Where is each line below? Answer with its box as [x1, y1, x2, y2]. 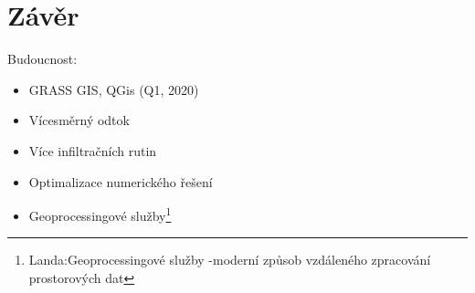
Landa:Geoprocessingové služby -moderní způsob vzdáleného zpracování [28, 250, 431, 269]
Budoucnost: [7, 49, 78, 68]
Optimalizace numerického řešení [28, 172, 213, 191]
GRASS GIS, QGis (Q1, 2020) [28, 79, 199, 99]
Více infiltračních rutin [28, 141, 157, 160]
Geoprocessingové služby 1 [28, 204, 172, 225]
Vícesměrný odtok [28, 110, 130, 130]
